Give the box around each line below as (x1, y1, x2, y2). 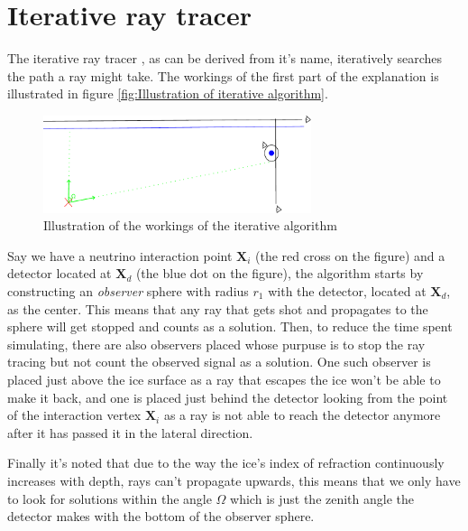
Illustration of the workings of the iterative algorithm (43, 216, 337, 235)
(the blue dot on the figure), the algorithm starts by (135, 264, 424, 283)
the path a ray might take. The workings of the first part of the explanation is (7, 66, 439, 85)
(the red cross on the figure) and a (255, 246, 445, 265)
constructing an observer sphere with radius (7, 282, 249, 301)
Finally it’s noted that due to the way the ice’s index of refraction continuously (7, 453, 445, 472)
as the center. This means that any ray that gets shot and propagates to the (7, 299, 428, 318)
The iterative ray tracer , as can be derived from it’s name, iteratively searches (7, 49, 443, 68)
